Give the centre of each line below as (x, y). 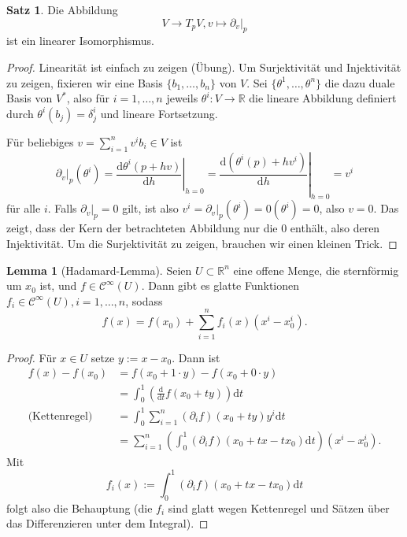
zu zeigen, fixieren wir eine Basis (85, 82)
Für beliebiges (40, 141)
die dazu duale (360, 82)
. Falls (62, 208)
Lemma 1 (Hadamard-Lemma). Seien (99, 270)
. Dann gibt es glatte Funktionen (220, 285)
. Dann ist (196, 357)
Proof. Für (31, 357)
